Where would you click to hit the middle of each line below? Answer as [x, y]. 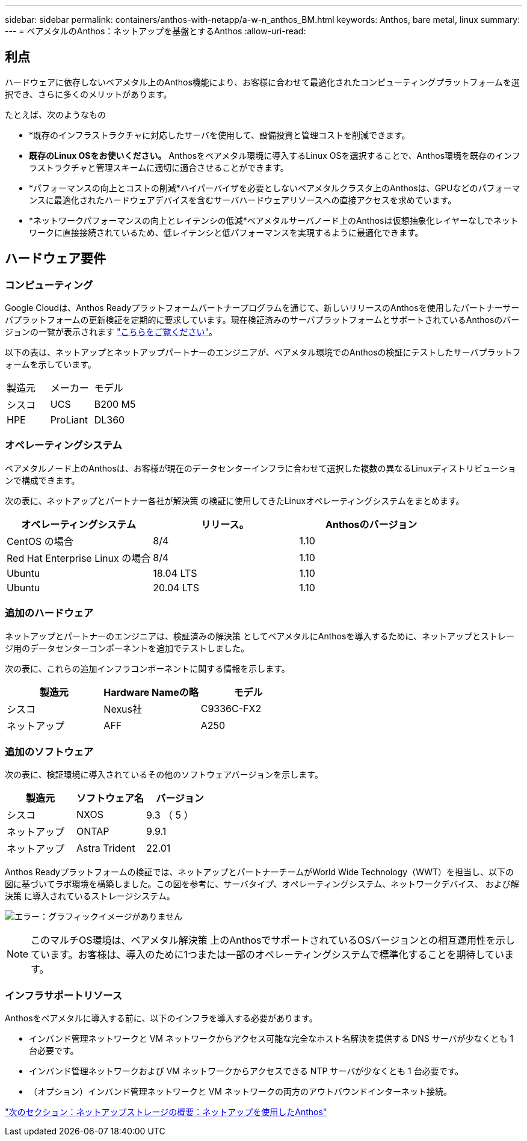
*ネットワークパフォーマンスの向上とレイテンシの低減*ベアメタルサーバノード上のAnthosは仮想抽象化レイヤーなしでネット [274, 220]
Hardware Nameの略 [151, 692]
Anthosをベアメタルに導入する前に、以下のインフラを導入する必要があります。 [161, 1018]
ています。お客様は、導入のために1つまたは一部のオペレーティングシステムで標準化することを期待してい [268, 955]
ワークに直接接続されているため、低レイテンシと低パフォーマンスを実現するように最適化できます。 [226, 232]
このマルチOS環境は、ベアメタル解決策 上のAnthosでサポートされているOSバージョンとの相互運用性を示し [273, 940]
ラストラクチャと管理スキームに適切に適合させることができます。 [159, 167]
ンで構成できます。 [42, 480]
